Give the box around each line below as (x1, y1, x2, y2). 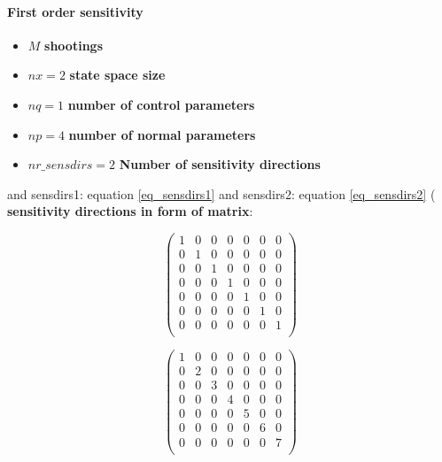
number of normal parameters (68, 125, 256, 143)
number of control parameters (67, 95, 255, 113)
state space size (69, 65, 166, 84)
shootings (44, 35, 103, 54)
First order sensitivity (7, 2, 143, 20)
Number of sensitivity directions (119, 155, 321, 173)
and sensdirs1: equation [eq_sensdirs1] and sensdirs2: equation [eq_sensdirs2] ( (7, 184, 436, 203)
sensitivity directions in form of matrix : (7, 202, 253, 220)
